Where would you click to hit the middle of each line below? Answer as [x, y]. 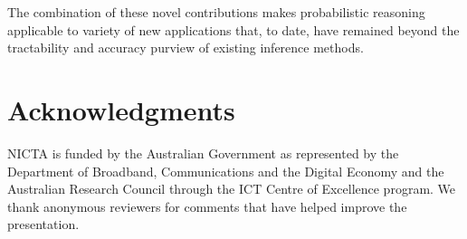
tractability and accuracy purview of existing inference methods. [186, 48]
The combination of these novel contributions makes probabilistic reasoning [216, 12]
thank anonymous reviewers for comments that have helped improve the [207, 206]
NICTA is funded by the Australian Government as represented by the [203, 153]
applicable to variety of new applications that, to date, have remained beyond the [233, 29]
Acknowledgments [121, 109]
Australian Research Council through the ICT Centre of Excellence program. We [232, 189]
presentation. [43, 224]
